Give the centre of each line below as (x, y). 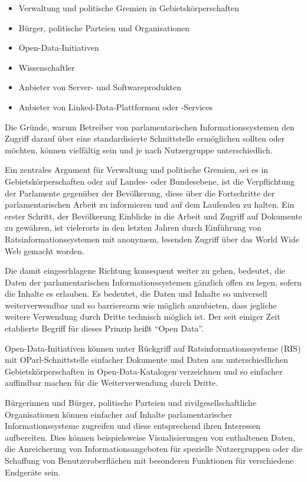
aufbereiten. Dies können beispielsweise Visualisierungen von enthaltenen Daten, (150, 437)
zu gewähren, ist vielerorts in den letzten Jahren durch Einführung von (133, 227)
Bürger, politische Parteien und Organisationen (104, 27)
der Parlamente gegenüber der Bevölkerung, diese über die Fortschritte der (140, 193)
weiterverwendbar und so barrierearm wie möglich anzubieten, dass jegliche (141, 305)
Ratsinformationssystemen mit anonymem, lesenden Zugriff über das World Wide (152, 239)
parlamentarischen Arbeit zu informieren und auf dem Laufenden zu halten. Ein (150, 204)
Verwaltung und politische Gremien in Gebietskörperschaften (129, 8)
